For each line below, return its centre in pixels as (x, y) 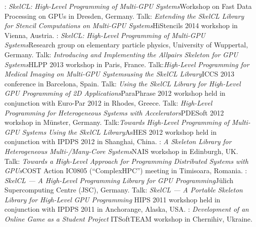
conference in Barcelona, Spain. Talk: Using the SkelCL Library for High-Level (123, 83)
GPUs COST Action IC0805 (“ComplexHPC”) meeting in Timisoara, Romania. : (126, 170)
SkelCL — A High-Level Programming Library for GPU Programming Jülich (119, 180)
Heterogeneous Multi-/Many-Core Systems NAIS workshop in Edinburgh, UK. (121, 151)
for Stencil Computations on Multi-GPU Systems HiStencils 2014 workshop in (121, 25)
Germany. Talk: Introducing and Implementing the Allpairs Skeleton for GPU (121, 54)
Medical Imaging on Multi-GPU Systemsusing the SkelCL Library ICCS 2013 (119, 74)
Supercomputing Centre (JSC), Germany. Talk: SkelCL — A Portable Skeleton (124, 190)
